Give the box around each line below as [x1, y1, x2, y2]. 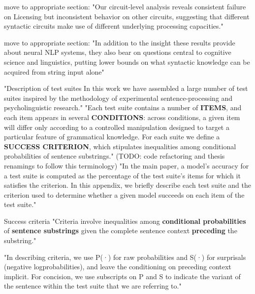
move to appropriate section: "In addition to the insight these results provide [4, 37, 235, 47]
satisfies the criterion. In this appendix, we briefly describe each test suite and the [4, 180, 251, 190]
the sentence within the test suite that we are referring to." [4, 281, 182, 291]
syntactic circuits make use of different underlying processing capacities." [4, 21, 223, 31]
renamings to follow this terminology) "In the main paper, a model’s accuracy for [4, 160, 249, 170]
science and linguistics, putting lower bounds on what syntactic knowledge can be [4, 56, 250, 67]
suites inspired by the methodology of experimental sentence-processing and [4, 92, 233, 103]
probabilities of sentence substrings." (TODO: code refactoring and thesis [4, 151, 225, 161]
